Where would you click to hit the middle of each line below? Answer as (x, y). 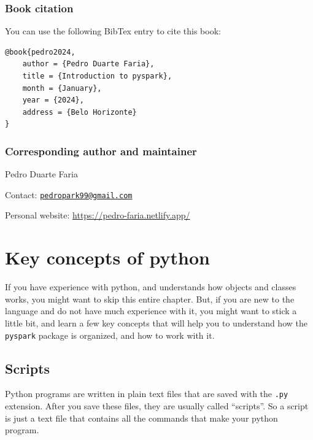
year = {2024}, (53, 100)
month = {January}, (62, 88)
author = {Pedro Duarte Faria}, (88, 64)
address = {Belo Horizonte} (79, 112)
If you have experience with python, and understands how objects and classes (151, 287)
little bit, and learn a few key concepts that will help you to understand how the (156, 322)
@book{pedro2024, (40, 52)
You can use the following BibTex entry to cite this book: (113, 31)
